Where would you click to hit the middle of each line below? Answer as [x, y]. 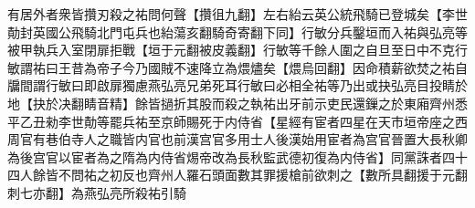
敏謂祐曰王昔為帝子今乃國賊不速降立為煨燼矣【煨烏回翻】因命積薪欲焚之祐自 [237, 67]
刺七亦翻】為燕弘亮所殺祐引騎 [97, 192]
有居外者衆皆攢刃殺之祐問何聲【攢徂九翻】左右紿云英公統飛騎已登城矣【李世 [237, 14]
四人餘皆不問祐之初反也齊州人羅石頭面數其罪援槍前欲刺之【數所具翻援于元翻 [237, 175]
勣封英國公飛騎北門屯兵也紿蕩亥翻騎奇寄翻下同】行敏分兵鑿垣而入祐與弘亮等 [237, 31]
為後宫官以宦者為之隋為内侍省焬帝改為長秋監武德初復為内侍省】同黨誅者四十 [237, 156]
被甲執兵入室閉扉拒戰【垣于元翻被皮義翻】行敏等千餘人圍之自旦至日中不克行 [237, 50]
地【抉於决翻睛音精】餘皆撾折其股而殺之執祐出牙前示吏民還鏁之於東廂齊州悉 [237, 103]
